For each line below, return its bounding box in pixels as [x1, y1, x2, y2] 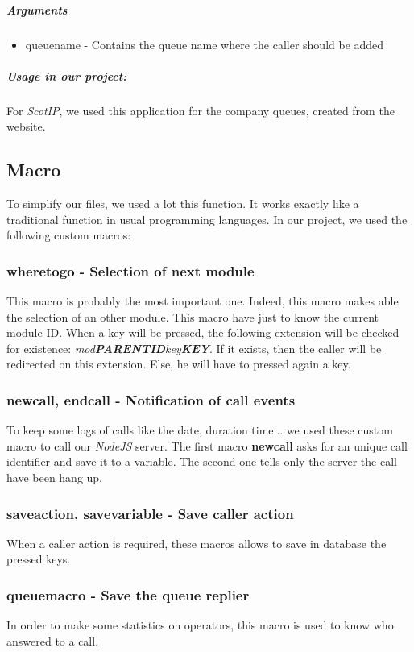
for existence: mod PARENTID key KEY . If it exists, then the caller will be [6, 339, 382, 356]
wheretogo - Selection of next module [6, 260, 255, 280]
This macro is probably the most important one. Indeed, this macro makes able [6, 293, 399, 309]
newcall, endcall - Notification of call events [6, 390, 296, 409]
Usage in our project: [6, 67, 127, 84]
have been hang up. [6, 469, 103, 486]
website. [6, 118, 46, 135]
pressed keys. [6, 550, 71, 567]
